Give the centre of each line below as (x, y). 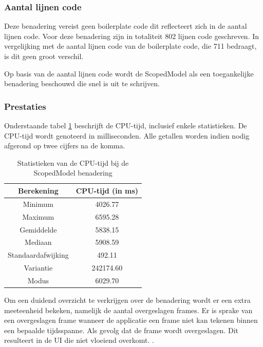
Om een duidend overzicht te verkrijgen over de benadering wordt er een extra (127, 300)
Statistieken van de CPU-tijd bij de (73, 162)
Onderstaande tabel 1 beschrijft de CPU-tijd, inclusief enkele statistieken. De (126, 125)
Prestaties (25, 106)
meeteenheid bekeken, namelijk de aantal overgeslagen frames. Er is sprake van (128, 310)
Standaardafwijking (38, 255)
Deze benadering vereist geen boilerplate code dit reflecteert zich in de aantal (126, 26)
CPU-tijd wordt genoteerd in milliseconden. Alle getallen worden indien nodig (127, 135)
